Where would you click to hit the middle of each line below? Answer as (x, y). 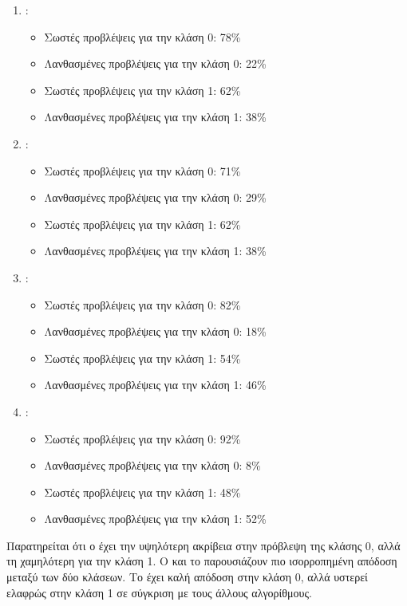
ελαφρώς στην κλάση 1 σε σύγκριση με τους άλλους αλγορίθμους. (159, 592)
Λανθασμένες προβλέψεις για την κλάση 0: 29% (155, 197)
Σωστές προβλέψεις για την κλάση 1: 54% (142, 358)
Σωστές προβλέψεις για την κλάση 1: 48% (142, 492)
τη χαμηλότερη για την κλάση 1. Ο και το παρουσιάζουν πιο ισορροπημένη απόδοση (202, 561)
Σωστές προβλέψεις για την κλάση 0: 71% (142, 170)
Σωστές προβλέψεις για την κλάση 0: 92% (142, 438)
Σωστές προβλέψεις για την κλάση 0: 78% (142, 36)
